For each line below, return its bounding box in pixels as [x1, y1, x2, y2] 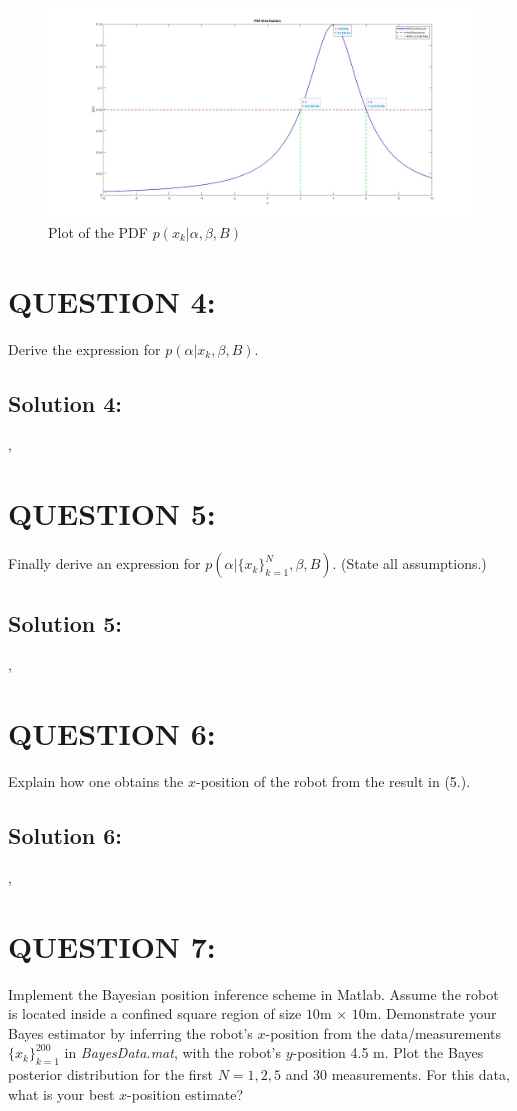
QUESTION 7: [8, 925, 216, 966]
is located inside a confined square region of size [8, 1003, 302, 1024]
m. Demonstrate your [365, 1003, 497, 1024]
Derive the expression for [8, 338, 161, 359]
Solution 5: [8, 607, 123, 638]
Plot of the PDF [48, 221, 148, 242]
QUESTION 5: [8, 493, 216, 534]
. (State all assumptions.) [332, 553, 487, 574]
